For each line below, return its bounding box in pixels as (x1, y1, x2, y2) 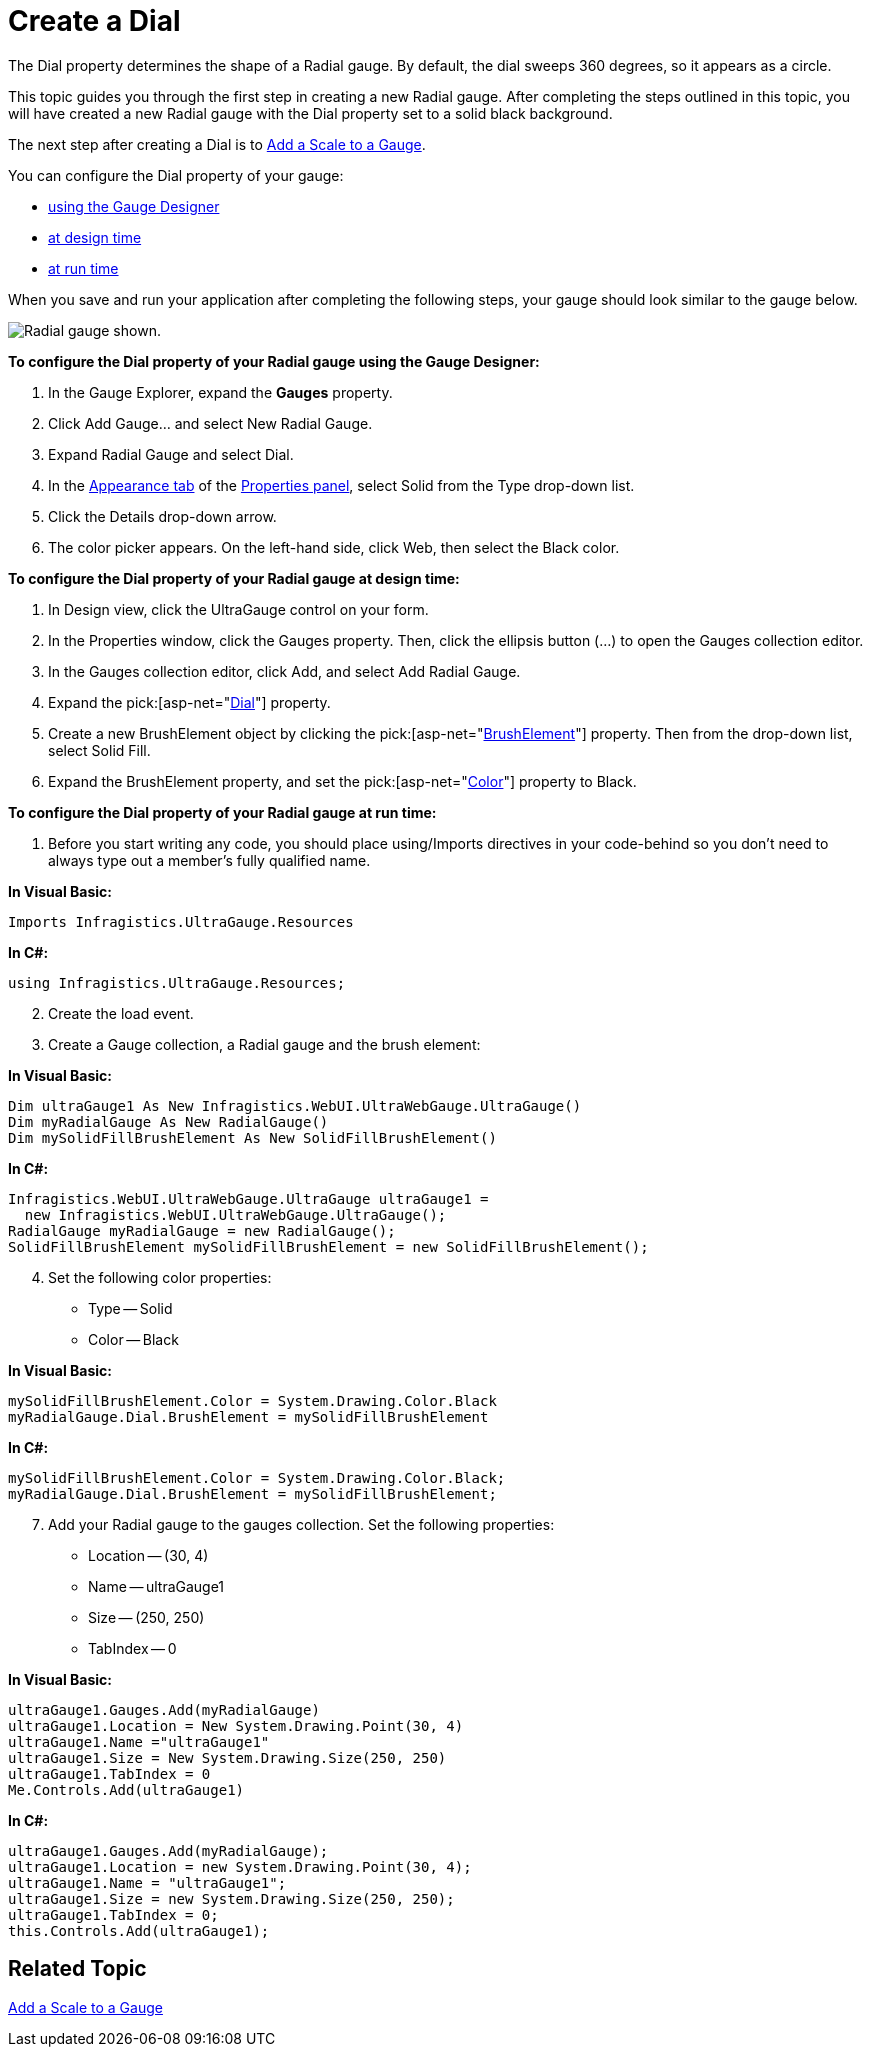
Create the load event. (48, 1004, 194, 1022)
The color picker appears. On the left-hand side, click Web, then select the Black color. (48, 538, 620, 556)
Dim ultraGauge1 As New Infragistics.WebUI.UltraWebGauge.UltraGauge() (8, 1097, 582, 1114)
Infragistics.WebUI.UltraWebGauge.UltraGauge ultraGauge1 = (8, 1190, 489, 1207)
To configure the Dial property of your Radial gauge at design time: (8, 569, 460, 587)
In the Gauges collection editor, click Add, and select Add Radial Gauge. (48, 662, 521, 680)
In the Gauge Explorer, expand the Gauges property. (48, 383, 393, 401)
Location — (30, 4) (88, 1546, 209, 1564)
